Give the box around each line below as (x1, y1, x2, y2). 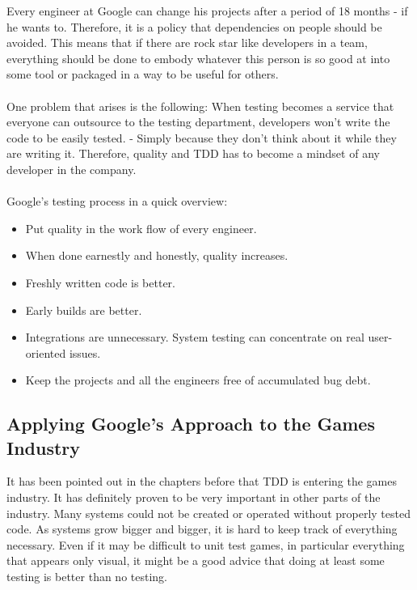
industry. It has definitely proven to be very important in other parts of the (6, 489, 381, 506)
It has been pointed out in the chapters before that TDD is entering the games (6, 473, 398, 490)
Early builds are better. (25, 301, 142, 318)
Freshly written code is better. (25, 274, 175, 291)
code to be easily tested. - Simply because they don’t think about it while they (6, 129, 397, 146)
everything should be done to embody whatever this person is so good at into (6, 49, 390, 66)
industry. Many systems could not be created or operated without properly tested (6, 504, 411, 521)
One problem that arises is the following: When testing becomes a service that (6, 97, 394, 114)
